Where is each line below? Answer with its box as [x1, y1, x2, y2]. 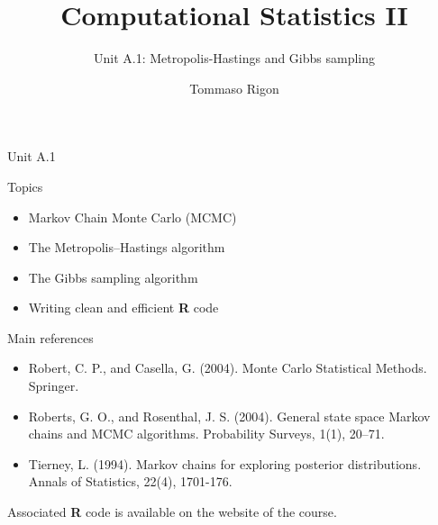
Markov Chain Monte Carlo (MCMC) [28, 207, 237, 226]
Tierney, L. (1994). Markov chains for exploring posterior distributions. [28, 454, 422, 473]
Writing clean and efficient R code [28, 298, 219, 317]
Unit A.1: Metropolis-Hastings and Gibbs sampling [93, 49, 376, 68]
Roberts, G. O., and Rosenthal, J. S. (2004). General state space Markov [28, 406, 431, 425]
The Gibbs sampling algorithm [28, 267, 198, 286]
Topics [7, 177, 43, 195]
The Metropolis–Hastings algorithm [28, 238, 225, 257]
